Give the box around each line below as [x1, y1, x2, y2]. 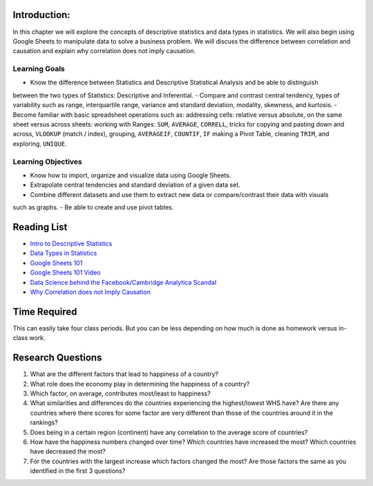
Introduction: [12, 9, 70, 21]
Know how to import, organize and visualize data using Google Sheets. [30, 171, 231, 179]
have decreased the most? [30, 447, 106, 456]
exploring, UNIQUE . [12, 139, 67, 148]
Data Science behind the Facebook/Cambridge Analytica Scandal [30, 278, 217, 286]
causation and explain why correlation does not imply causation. [12, 47, 196, 55]
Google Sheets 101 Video [30, 268, 102, 277]
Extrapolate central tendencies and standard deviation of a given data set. [30, 180, 241, 189]
